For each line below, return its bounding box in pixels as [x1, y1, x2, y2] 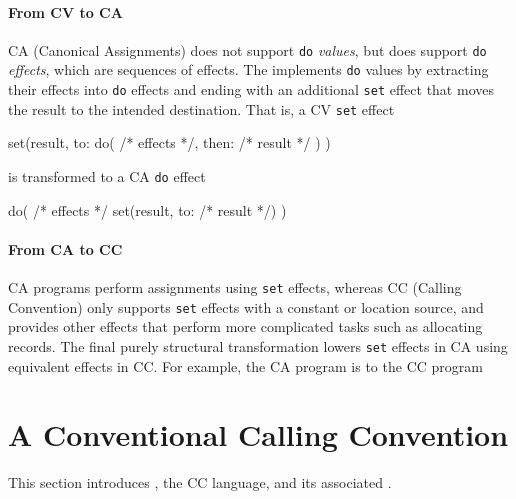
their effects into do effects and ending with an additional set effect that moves [8, 79, 494, 100]
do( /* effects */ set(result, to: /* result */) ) [8, 199, 287, 220]
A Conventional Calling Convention [8, 414, 509, 455]
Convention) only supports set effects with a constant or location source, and [8, 296, 484, 317]
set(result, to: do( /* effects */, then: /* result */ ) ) [8, 132, 331, 153]
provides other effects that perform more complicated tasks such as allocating [8, 316, 483, 337]
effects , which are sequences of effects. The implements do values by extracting [8, 59, 489, 80]
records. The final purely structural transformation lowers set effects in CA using [8, 335, 508, 356]
